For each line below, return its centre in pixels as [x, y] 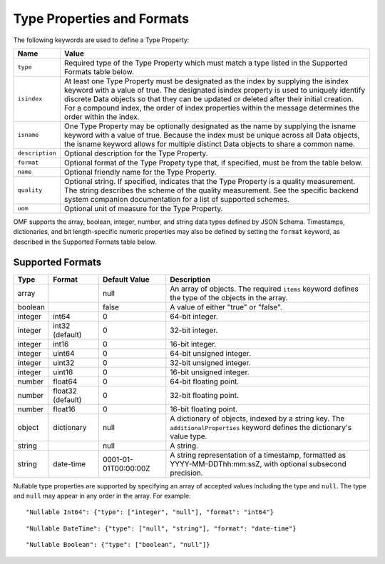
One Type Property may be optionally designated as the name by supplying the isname [210, 126]
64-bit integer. [194, 316]
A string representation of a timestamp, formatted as [258, 455]
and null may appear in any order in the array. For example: [102, 496]
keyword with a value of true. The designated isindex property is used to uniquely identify [215, 90]
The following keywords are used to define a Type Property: [101, 40]
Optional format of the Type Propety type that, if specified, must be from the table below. [214, 163]
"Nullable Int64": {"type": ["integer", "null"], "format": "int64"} [150, 512]
